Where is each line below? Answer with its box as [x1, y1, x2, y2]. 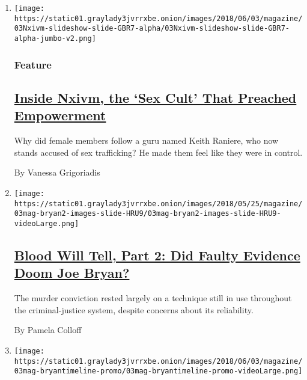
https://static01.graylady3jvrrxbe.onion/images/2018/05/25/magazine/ [14, 199, 303, 208]
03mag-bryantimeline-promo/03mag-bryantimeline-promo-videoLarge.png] [14, 367, 303, 376]
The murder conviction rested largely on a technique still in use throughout [14, 292, 292, 304]
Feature [14, 57, 52, 72]
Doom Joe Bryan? [14, 263, 130, 282]
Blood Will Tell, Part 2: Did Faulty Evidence [14, 245, 300, 264]
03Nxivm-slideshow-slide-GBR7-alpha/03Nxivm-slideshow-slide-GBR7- [14, 24, 290, 33]
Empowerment [14, 106, 106, 124]
